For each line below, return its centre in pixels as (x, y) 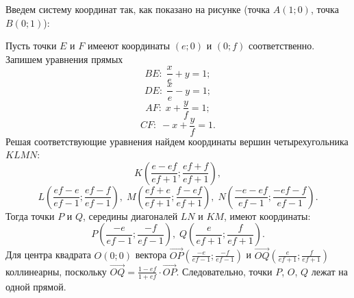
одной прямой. (36, 286)
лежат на (329, 271)
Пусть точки (31, 46)
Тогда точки (30, 215)
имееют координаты (129, 46)
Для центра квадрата (48, 254)
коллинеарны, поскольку (56, 271)
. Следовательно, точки (224, 271)
